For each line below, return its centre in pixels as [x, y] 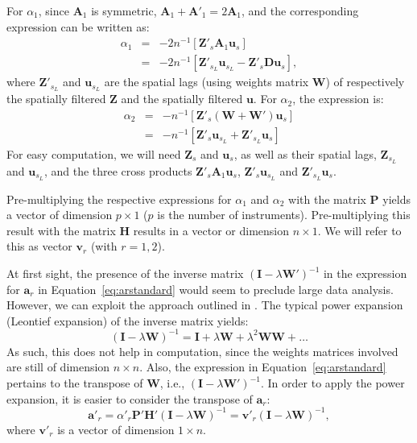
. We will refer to [359, 230]
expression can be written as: [78, 26]
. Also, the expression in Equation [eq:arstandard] [263, 367]
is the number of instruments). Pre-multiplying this [284, 215]
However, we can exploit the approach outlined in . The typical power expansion [205, 305]
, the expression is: [338, 99]
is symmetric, [124, 10]
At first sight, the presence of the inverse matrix [125, 273]
